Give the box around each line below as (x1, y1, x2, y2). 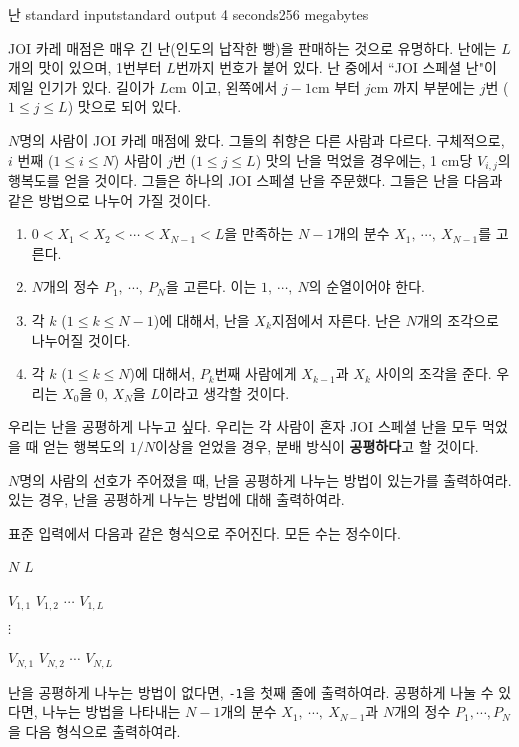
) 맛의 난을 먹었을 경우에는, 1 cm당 (255, 149, 473, 170)
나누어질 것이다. (31, 329, 131, 350)
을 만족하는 (224, 223, 294, 244)
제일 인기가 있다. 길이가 (8, 76, 155, 97)
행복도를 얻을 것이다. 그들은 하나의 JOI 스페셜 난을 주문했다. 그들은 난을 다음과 (8, 170, 503, 191)
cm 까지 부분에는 (370, 76, 476, 97)
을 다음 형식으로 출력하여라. (8, 721, 181, 742)
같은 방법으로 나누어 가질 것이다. (8, 189, 211, 210)
